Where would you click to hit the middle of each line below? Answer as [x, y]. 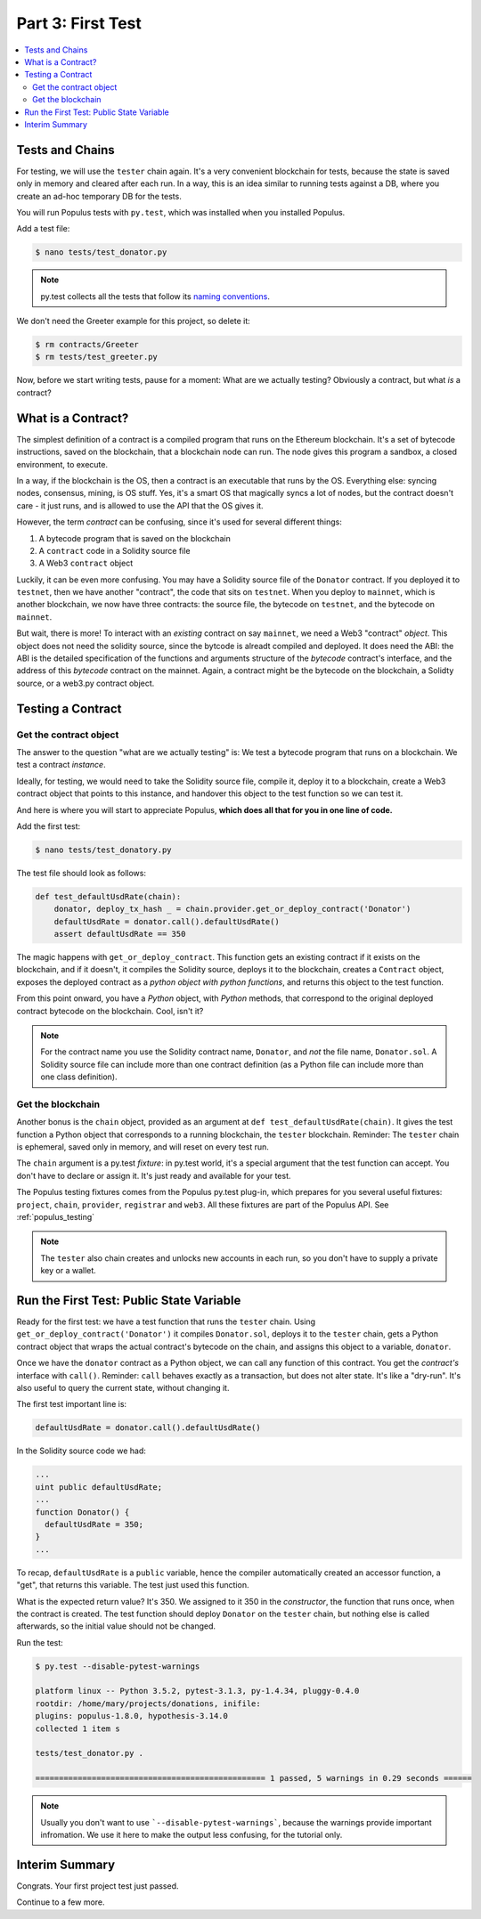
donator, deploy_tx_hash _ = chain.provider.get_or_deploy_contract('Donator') [232, 909]
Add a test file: [43, 229]
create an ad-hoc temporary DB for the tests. [99, 196]
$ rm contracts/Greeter [87, 345]
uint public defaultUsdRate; [99, 1487]
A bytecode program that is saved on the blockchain [135, 538]
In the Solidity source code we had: [82, 1451]
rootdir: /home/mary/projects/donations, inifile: [148, 1704]
